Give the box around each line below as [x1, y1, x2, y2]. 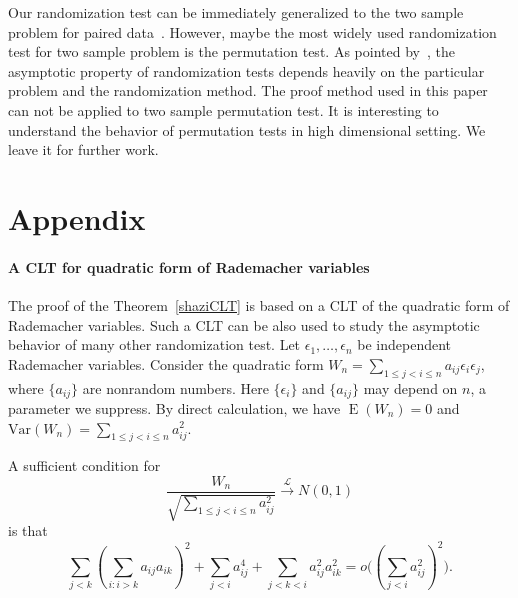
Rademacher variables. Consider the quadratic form [8, 353, 324, 374]
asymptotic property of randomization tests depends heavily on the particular [8, 60, 485, 81]
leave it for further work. [8, 139, 159, 160]
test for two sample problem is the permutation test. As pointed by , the [8, 41, 455, 62]
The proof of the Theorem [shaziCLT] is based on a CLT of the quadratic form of [8, 294, 510, 315]
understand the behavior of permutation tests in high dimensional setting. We [8, 119, 486, 140]
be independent [357, 334, 452, 355]
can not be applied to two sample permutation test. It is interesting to [8, 99, 439, 120]
